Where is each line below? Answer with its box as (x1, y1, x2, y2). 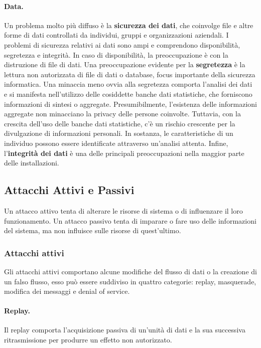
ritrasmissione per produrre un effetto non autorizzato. (4, 334, 172, 345)
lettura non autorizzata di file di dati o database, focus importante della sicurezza (4, 69, 255, 79)
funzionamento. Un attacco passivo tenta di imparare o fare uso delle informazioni (4, 215, 256, 226)
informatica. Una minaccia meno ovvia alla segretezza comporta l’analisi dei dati (4, 79, 252, 89)
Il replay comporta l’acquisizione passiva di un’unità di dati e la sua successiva (4, 324, 245, 335)
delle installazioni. (4, 157, 59, 168)
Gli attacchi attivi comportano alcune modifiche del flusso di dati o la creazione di (4, 266, 257, 276)
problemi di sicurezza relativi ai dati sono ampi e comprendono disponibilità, (4, 39, 240, 50)
